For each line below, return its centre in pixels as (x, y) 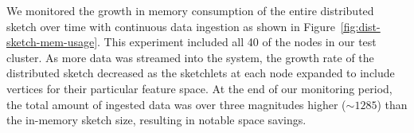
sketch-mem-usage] (52, 42)
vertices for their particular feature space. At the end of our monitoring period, (199, 88)
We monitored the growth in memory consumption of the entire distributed (190, 10)
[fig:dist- (360, 26)
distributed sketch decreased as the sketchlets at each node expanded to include (201, 73)
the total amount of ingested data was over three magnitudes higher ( (176, 104)
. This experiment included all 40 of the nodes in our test (237, 42)
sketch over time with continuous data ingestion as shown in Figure (171, 26)
